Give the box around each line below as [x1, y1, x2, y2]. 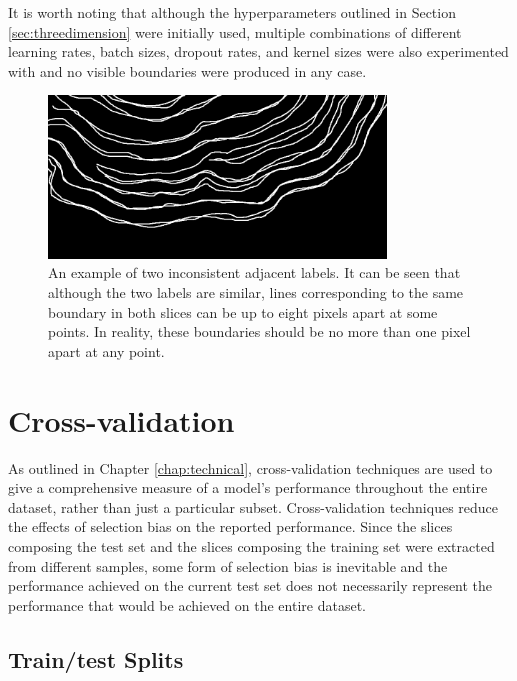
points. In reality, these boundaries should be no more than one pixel [48, 321, 471, 342]
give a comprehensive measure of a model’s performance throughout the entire [8, 477, 488, 498]
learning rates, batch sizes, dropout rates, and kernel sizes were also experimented [8, 41, 509, 62]
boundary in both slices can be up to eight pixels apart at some [48, 301, 438, 322]
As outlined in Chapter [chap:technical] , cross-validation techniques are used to [8, 457, 493, 478]
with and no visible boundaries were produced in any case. [8, 60, 367, 81]
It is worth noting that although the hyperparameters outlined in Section [8, 2, 456, 22]
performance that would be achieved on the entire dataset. [8, 594, 366, 615]
